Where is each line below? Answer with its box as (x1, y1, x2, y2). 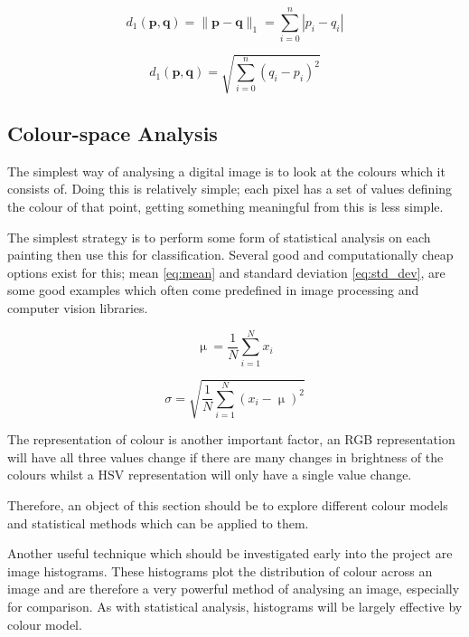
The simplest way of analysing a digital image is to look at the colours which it (7, 161, 446, 180)
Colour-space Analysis (7, 119, 218, 147)
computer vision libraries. (7, 299, 148, 318)
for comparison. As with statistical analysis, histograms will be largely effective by (7, 597, 463, 616)
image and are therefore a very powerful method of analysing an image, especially (7, 579, 460, 598)
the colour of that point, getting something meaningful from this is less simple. (7, 197, 444, 216)
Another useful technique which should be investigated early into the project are (7, 544, 453, 563)
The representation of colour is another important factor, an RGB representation (7, 430, 455, 449)
